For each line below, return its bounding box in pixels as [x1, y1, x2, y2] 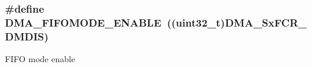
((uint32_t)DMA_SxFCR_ [166, 14, 307, 30]
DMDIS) [5, 28, 49, 43]
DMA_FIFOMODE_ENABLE [5, 14, 161, 30]
